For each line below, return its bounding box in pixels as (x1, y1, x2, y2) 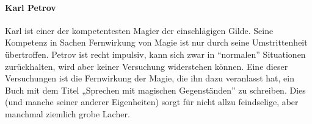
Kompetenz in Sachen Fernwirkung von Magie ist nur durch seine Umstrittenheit (5, 36, 308, 49)
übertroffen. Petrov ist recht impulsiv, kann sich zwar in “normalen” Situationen (5, 47, 306, 60)
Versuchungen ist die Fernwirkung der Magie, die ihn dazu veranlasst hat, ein (5, 72, 295, 84)
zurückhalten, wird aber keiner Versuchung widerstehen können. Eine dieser (5, 60, 288, 72)
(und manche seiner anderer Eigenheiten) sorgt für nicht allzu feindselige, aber (5, 95, 299, 108)
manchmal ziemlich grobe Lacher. (5, 107, 130, 120)
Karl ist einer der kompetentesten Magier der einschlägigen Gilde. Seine (5, 24, 274, 36)
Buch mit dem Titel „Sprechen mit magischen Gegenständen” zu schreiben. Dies (5, 83, 306, 96)
